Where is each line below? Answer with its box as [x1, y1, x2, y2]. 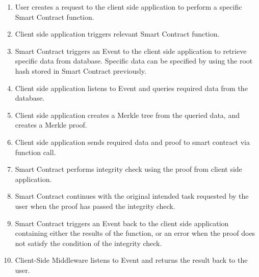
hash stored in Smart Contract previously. [15, 65, 146, 76]
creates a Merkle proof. [15, 119, 87, 130]
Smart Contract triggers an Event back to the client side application [15, 218, 229, 228]
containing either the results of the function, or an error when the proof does [15, 228, 255, 238]
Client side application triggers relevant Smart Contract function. [15, 28, 220, 39]
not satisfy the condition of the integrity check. [15, 237, 162, 248]
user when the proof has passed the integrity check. [15, 200, 175, 211]
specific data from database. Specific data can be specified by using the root [15, 55, 253, 66]
